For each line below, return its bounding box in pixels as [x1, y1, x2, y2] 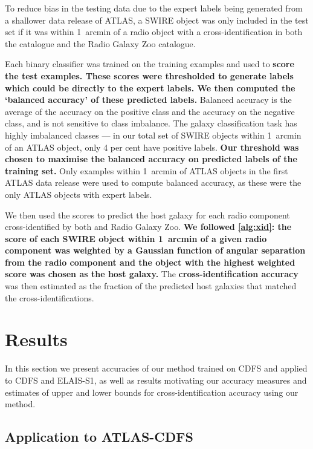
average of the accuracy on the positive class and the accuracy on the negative [5, 105, 295, 117]
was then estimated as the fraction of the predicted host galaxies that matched [5, 280, 297, 292]
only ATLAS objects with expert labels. [5, 188, 152, 200]
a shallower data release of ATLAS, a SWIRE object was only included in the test [5, 13, 309, 26]
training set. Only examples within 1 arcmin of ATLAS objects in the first [5, 164, 288, 177]
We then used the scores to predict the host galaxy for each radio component [5, 208, 290, 221]
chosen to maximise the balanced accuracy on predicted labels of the [5, 152, 297, 165]
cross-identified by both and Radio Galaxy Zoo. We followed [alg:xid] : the [5, 220, 292, 233]
